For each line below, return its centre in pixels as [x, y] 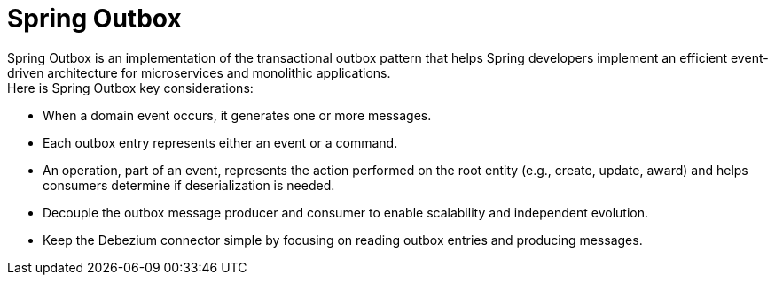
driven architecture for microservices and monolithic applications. [199, 72]
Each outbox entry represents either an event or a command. [220, 142]
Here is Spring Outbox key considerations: [130, 88]
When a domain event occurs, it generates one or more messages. [237, 115]
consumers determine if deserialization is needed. [189, 185]
